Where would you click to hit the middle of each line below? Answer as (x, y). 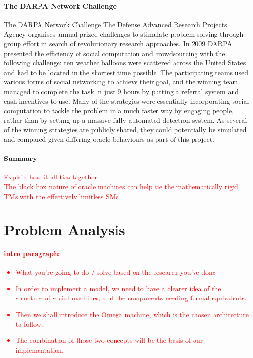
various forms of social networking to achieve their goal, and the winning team (121, 82)
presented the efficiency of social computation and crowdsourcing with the (115, 53)
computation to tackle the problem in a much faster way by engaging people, (119, 110)
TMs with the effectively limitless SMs (61, 196)
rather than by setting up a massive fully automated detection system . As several (126, 120)
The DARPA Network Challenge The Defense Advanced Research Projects (116, 24)
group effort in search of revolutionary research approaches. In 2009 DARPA (118, 43)
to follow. (29, 324)
